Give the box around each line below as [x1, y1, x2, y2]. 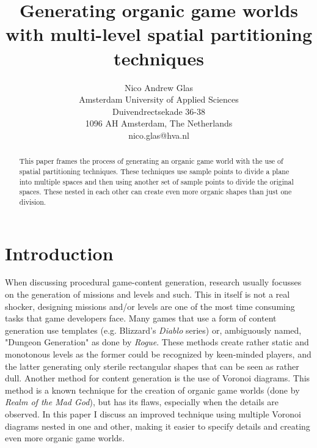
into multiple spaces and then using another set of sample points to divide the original [19, 176, 294, 186]
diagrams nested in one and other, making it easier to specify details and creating [5, 419, 310, 432]
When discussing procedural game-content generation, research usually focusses [5, 276, 302, 288]
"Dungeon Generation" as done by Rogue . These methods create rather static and [5, 336, 309, 348]
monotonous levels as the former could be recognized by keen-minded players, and [5, 348, 312, 361]
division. [19, 196, 46, 207]
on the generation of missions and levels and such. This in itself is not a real [5, 288, 290, 301]
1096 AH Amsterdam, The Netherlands [85, 117, 233, 130]
